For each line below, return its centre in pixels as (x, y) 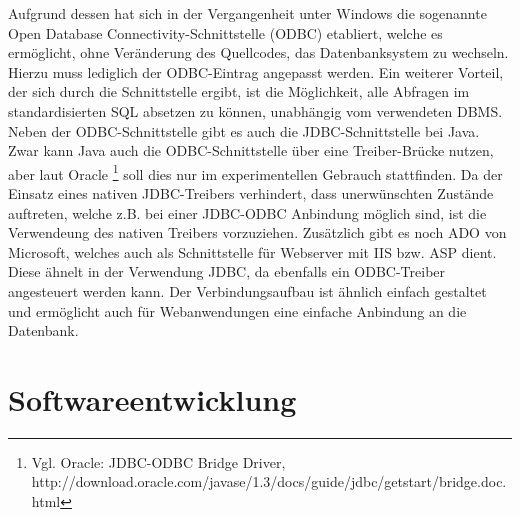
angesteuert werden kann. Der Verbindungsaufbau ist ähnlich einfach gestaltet (247, 290)
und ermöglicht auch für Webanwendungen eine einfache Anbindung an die (237, 310)
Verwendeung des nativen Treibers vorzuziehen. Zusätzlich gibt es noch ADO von (257, 232)
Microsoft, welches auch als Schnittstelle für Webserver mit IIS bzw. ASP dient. (252, 251)
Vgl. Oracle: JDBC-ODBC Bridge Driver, (158, 461)
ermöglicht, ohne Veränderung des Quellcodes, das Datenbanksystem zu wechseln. (258, 52)
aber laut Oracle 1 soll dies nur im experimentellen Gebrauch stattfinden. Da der (255, 172)
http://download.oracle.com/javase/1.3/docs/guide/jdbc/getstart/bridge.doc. (269, 481)
